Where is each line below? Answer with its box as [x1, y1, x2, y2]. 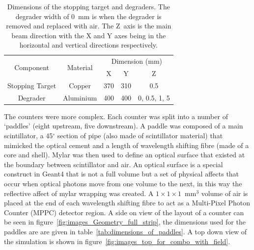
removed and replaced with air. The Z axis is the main [6, 21, 171, 31]
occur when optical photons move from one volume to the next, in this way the [4, 178, 242, 188]
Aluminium [63, 92, 97, 102]
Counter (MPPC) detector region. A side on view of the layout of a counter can [4, 207, 244, 217]
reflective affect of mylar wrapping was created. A [4, 188, 154, 198]
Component [14, 62, 50, 72]
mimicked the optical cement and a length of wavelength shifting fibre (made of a [4, 140, 249, 150]
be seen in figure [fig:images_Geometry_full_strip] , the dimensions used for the [4, 217, 246, 227]
